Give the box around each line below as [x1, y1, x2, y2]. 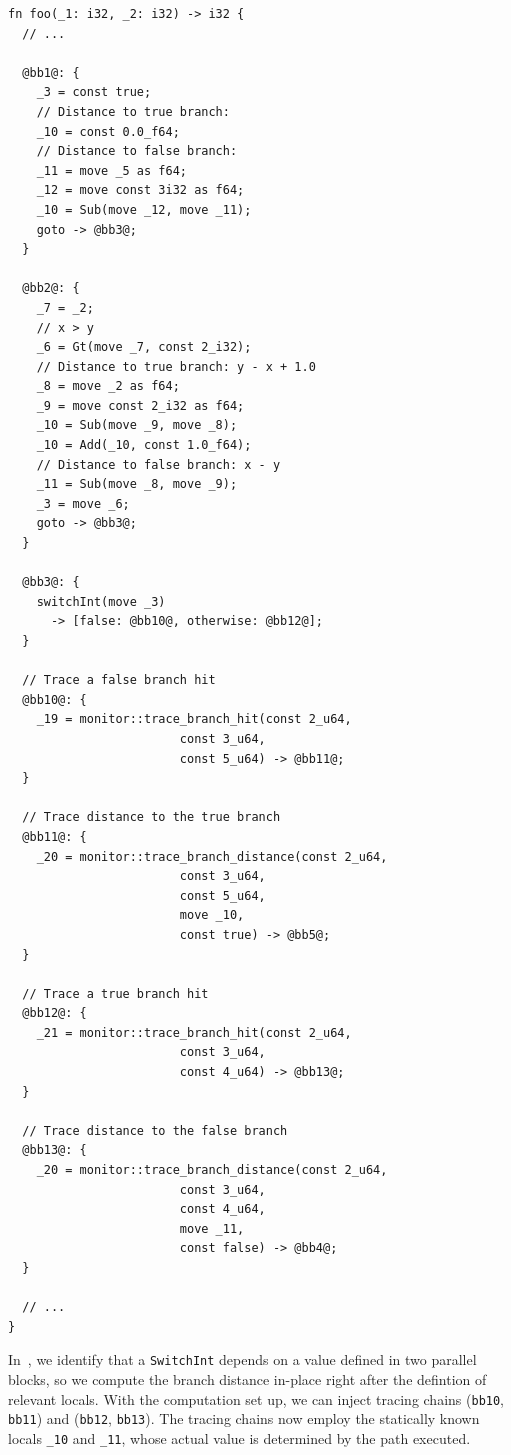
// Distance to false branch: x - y [36, 457, 281, 472]
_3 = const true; [36, 85, 152, 100]
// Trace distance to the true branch [22, 810, 281, 825]
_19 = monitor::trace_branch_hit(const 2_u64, [36, 712, 352, 727]
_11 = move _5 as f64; [36, 163, 187, 178]
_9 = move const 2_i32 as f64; [36, 398, 245, 413]
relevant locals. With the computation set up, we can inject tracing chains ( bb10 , [8, 1388, 505, 1409]
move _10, [179, 908, 245, 923]
